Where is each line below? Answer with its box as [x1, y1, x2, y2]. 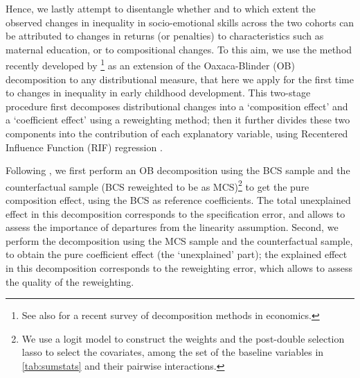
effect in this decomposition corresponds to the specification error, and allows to [6, 206, 345, 221]
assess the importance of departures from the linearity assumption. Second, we [6, 220, 339, 234]
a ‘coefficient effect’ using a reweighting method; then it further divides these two [6, 112, 350, 127]
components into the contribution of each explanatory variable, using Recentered [6, 126, 348, 140]
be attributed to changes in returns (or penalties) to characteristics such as [6, 28, 324, 43]
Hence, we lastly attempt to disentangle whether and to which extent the [6, 1, 316, 15]
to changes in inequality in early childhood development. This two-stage [6, 85, 311, 100]
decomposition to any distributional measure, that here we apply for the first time [6, 71, 354, 86]
